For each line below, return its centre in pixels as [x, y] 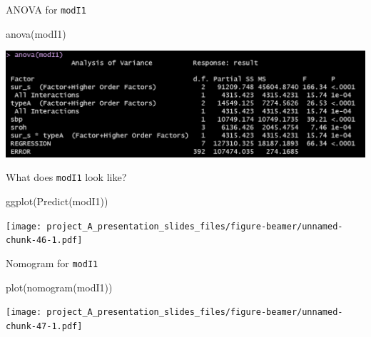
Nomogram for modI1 [52, 263]
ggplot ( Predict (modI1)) [57, 201]
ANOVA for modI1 [46, 9]
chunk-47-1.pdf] [44, 326]
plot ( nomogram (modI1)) [59, 287]
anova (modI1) [36, 33]
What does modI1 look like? [66, 177]
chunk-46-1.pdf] [44, 240]
